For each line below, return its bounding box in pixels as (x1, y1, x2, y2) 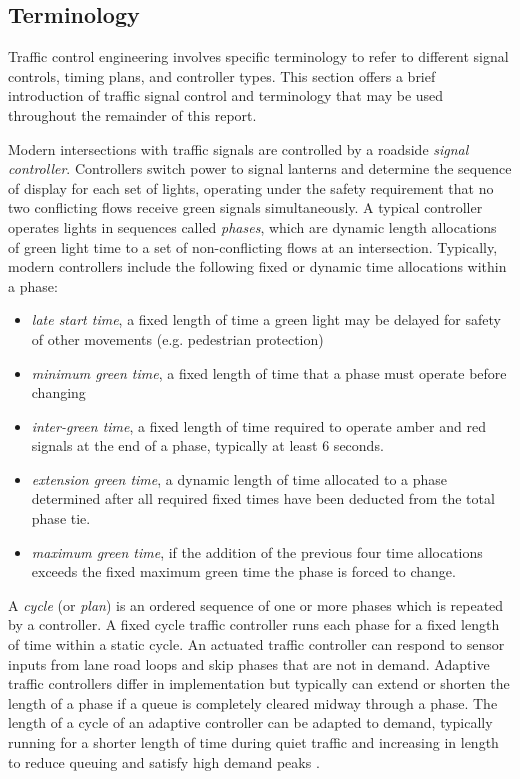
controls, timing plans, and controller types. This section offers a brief (8, 65, 436, 86)
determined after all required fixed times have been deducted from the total (31, 488, 495, 509)
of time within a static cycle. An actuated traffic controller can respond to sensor (8, 634, 505, 655)
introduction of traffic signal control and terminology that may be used (8, 85, 444, 106)
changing (31, 382, 86, 403)
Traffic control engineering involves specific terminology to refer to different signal (8, 46, 509, 67)
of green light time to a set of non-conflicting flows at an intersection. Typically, (8, 236, 498, 257)
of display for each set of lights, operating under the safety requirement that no (8, 177, 494, 198)
